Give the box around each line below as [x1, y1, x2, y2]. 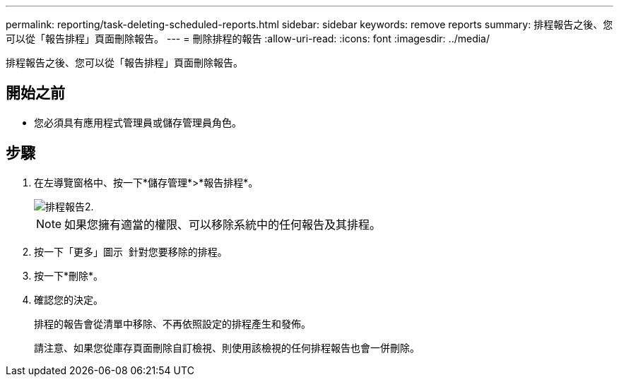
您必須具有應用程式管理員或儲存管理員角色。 [34, 116, 242, 129]
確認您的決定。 [34, 293, 103, 306]
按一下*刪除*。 [34, 269, 104, 282]
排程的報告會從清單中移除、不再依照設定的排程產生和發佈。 [34, 317, 311, 330]
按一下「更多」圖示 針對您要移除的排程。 [34, 245, 228, 258]
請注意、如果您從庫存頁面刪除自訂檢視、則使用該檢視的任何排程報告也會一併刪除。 [34, 341, 420, 354]
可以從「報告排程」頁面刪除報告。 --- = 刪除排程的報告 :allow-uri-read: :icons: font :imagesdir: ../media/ [6, 32, 490, 44]
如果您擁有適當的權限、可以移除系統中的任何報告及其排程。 [64, 217, 382, 232]
